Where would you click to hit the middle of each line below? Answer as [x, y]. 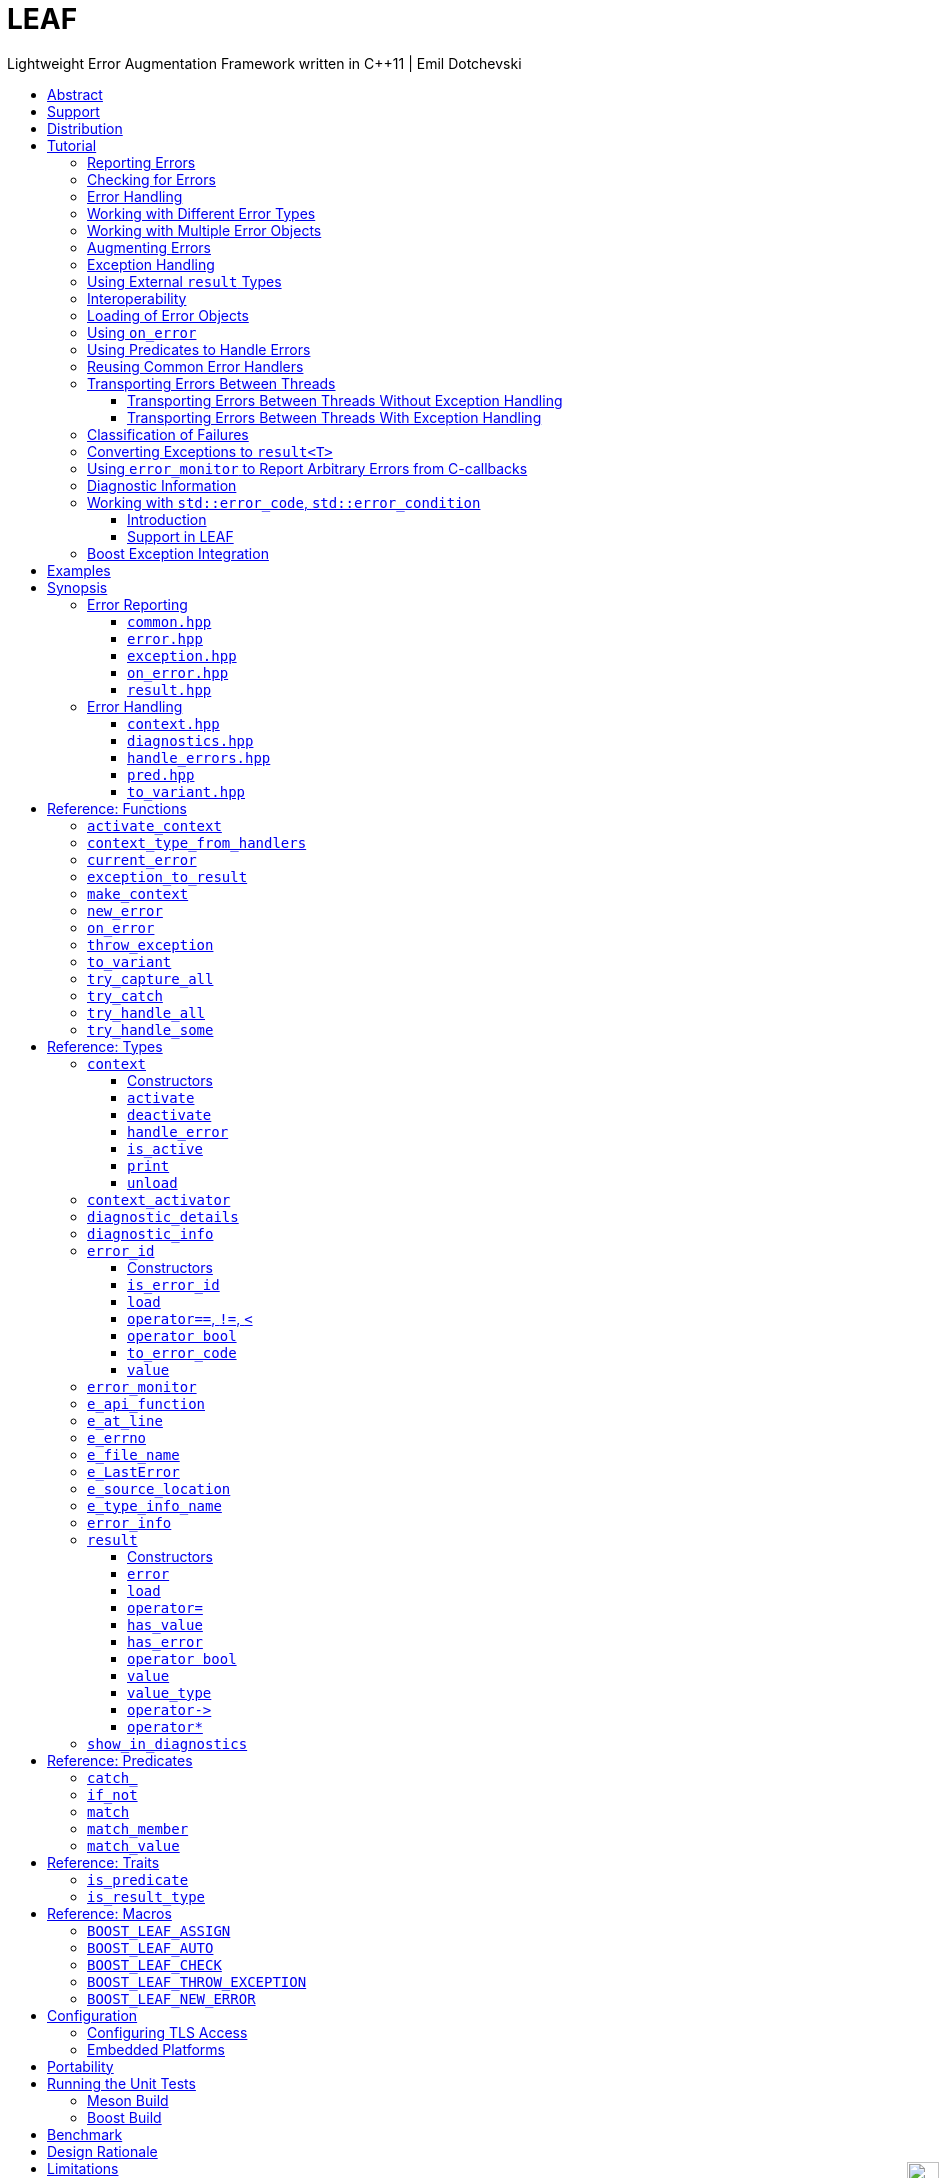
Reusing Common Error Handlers [195, 366]
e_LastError [133, 1471]
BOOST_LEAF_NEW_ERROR [171, 1998]
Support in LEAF [180, 536]
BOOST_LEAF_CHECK [154, 1964]
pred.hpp [161, 774]
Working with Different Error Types [201, 213]
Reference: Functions [117, 808]
